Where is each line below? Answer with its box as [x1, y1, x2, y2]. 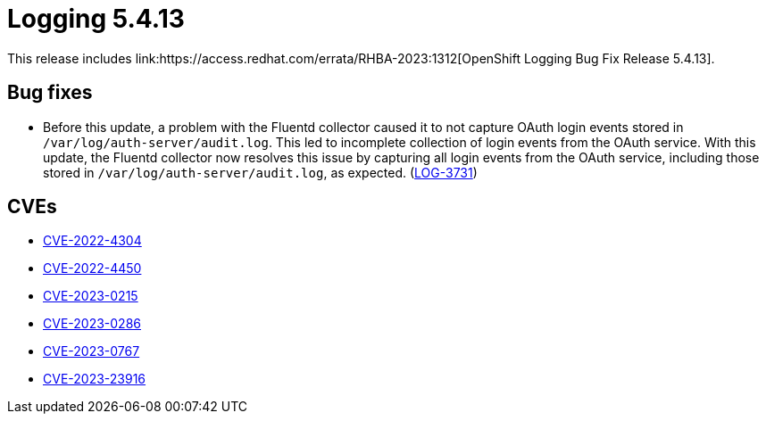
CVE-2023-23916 [43, 371, 146, 387]
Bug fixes [7, 81, 93, 104]
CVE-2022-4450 [43, 260, 142, 277]
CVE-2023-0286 [43, 316, 141, 332]
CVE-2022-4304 [43, 233, 142, 249]
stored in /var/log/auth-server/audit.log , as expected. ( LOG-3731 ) [43, 164, 478, 180]
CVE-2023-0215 [43, 288, 138, 304]
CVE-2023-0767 [43, 343, 140, 359]
